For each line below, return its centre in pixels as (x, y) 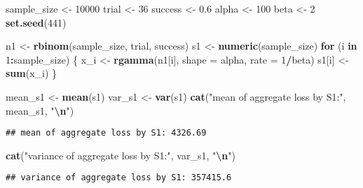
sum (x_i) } (32, 73)
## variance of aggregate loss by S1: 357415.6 (119, 178)
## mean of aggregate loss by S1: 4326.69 (106, 133)
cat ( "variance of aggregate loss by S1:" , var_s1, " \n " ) (121, 155)
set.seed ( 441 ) (36, 22)
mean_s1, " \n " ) (40, 110)
